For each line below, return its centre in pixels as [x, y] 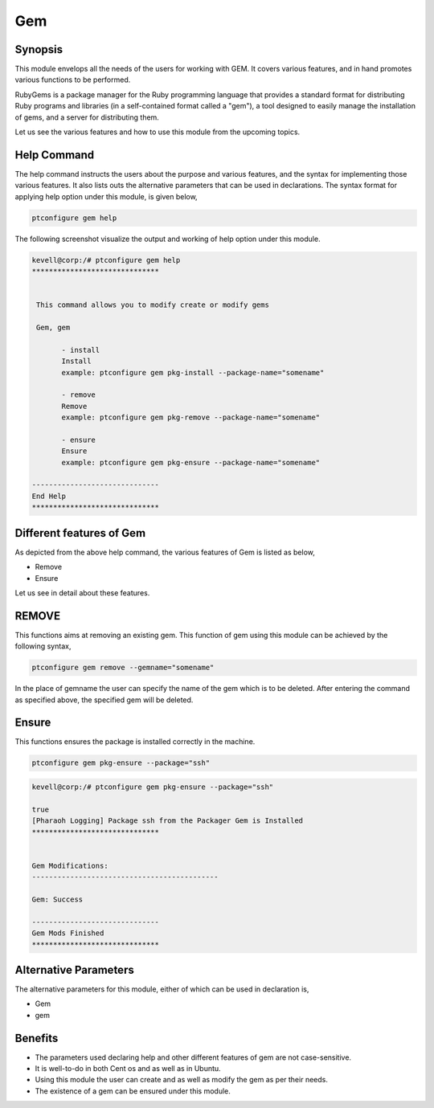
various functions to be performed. [73, 80]
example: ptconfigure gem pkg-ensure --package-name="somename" [191, 462]
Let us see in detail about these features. [82, 593]
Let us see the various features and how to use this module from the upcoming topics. [158, 132]
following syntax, [43, 646]
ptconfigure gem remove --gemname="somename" [123, 668]
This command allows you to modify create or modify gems [153, 305]
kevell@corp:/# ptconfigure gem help [106, 260]
